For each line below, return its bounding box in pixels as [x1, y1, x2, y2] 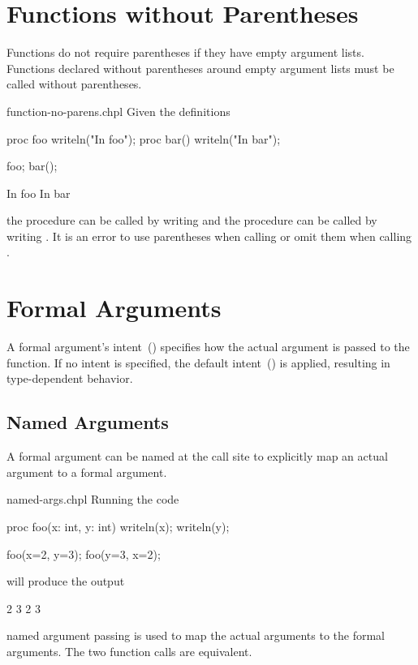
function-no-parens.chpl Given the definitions [6, 102, 231, 119]
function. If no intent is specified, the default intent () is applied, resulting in [6, 354, 390, 371]
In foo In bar [6, 184, 71, 201]
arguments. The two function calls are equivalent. [6, 642, 252, 659]
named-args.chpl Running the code [6, 491, 179, 508]
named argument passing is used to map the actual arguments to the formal [6, 627, 385, 644]
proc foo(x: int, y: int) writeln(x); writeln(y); [6, 517, 230, 534]
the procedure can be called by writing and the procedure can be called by [6, 212, 377, 229]
